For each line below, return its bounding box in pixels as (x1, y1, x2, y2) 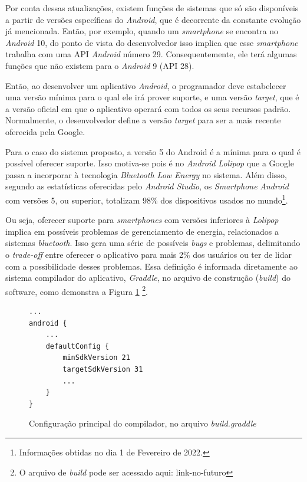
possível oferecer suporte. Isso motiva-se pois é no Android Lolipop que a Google (5, 157, 295, 169)
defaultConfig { (45, 342, 110, 350)
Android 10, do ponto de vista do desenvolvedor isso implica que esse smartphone (5, 36, 298, 48)
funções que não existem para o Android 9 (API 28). (5, 59, 194, 71)
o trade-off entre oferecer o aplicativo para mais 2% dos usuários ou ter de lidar (5, 248, 292, 260)
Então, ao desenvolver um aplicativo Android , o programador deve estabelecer (5, 79, 286, 91)
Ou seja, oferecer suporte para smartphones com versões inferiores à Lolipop (5, 214, 279, 226)
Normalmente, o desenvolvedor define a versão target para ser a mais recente (5, 114, 281, 126)
